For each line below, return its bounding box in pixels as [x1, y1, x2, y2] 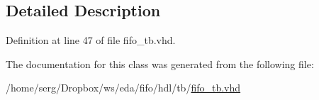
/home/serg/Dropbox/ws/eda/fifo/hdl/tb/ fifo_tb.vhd [6, 80, 241, 95]
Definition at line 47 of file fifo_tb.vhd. [6, 33, 176, 48]
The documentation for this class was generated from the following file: [6, 56, 314, 71]
